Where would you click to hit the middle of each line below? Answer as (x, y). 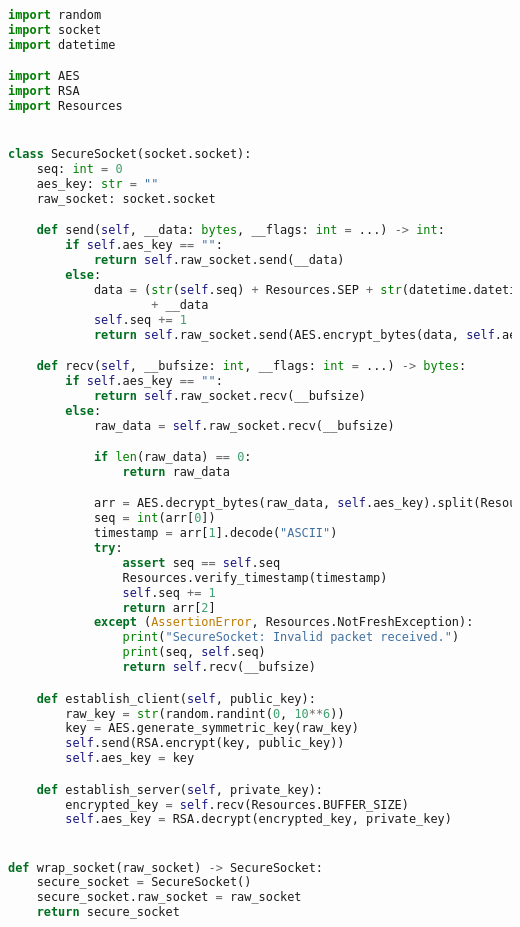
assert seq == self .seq (201, 562)
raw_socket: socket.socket (126, 198)
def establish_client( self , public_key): (176, 698)
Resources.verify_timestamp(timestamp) (255, 577)
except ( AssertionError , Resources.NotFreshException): (283, 622)
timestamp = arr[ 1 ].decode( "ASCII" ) (215, 533)
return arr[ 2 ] (169, 607)
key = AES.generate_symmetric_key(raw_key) (212, 728)
